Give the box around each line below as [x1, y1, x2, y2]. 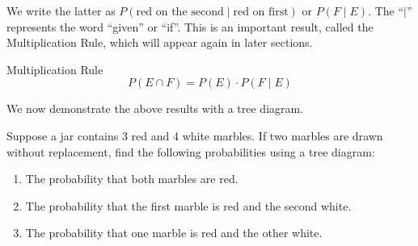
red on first [233, 6, 289, 18]
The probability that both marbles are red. [25, 170, 239, 187]
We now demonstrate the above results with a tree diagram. [6, 100, 304, 117]
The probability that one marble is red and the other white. [25, 224, 323, 241]
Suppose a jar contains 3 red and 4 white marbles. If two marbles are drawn [6, 127, 383, 144]
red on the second [136, 6, 224, 18]
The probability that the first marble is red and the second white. [25, 197, 352, 214]
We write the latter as [6, 2, 116, 19]
